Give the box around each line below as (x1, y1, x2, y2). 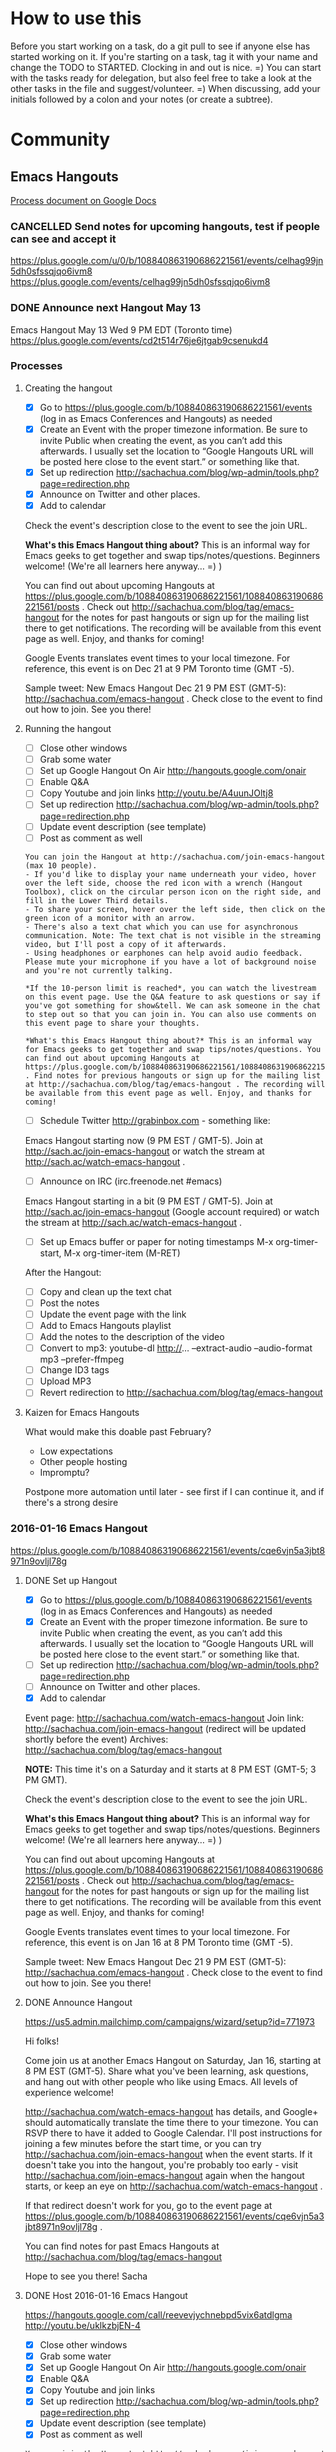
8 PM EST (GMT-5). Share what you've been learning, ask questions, (24, 2065, 309, 2077)
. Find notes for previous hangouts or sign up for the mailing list (24, 1070, 322, 1081)
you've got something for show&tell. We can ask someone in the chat (24, 1000, 322, 1011)
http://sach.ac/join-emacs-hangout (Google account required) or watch (24, 1205, 320, 1217)
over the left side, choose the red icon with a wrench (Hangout (24, 878, 303, 888)
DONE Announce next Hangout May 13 (10, 301, 202, 315)
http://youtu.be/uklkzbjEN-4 (24, 2320, 142, 2331)
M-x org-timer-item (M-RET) (63, 1247, 181, 1259)
